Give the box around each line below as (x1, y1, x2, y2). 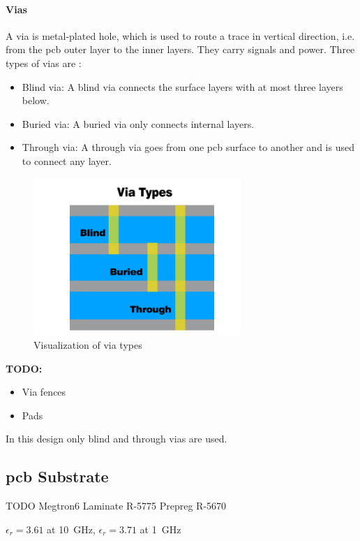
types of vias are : (6, 55, 82, 70)
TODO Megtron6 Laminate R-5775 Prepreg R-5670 (6, 498, 227, 513)
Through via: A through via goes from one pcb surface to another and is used (22, 140, 354, 154)
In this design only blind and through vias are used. (6, 431, 227, 446)
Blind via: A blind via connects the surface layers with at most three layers (22, 79, 343, 94)
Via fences (22, 384, 66, 399)
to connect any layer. (22, 153, 112, 168)
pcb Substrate (6, 466, 109, 487)
